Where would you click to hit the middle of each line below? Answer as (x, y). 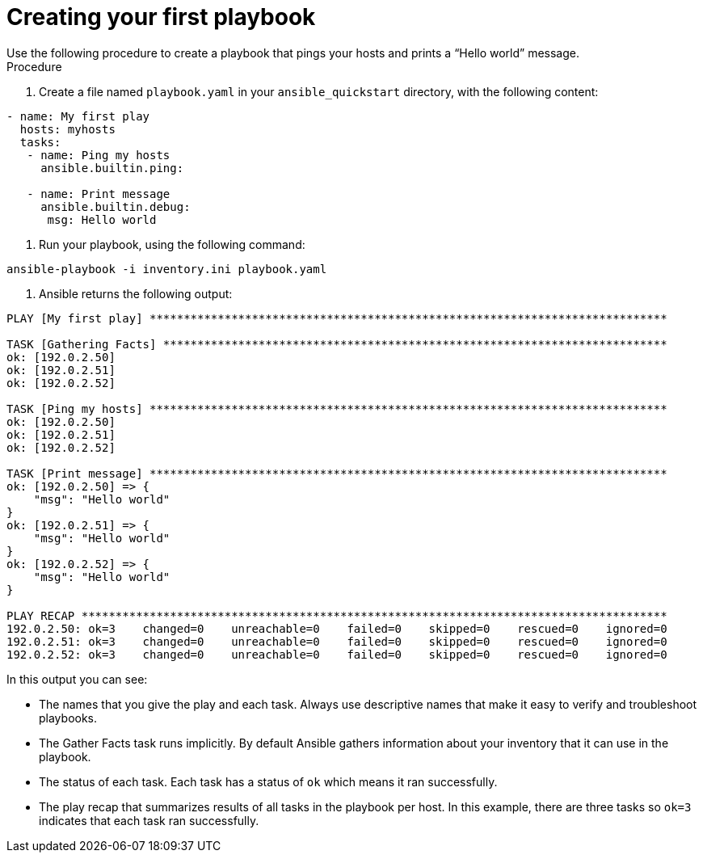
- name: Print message (99, 194)
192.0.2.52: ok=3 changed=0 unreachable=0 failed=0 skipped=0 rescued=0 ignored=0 (337, 654)
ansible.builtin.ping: (112, 168)
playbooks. (68, 718)
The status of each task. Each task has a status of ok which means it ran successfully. (268, 781)
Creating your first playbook (161, 17)
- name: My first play (78, 116)
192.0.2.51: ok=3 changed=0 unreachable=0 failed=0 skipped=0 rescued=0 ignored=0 (337, 641)
